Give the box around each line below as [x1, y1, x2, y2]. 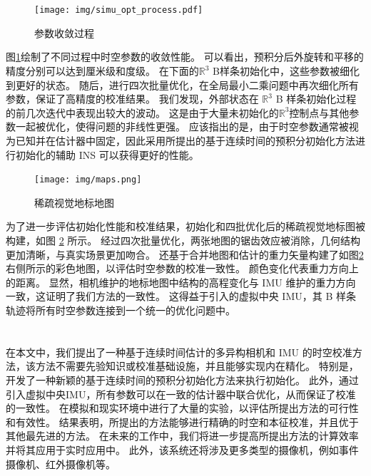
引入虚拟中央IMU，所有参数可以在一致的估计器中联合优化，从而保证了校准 [6, 386, 356, 401]
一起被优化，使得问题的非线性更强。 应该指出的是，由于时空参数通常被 [15, 119, 349, 134]
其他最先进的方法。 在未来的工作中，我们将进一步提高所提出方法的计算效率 [6, 428, 359, 443]
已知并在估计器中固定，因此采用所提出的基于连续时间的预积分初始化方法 [15, 133, 355, 148]
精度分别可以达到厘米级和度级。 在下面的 [6, 63, 199, 78]
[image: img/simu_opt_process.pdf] [34, 5, 203, 16]
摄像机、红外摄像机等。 [6, 456, 116, 471]
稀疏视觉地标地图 [34, 195, 114, 209]
